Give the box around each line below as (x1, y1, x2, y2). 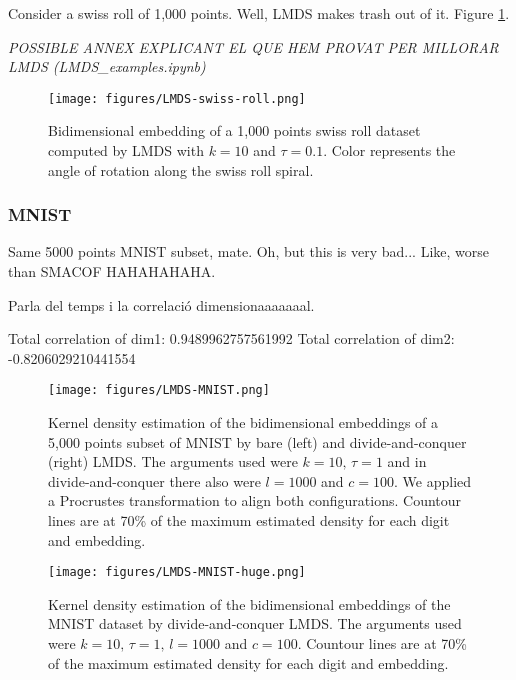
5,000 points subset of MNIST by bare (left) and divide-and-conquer (48, 431, 467, 452)
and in (387, 451, 427, 472)
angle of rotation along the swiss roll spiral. (48, 159, 314, 180)
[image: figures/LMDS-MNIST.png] (48, 383, 270, 398)
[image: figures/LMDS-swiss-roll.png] (48, 91, 306, 106)
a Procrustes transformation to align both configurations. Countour (48, 490, 462, 511)
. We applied (394, 470, 472, 491)
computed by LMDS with (48, 140, 204, 161)
